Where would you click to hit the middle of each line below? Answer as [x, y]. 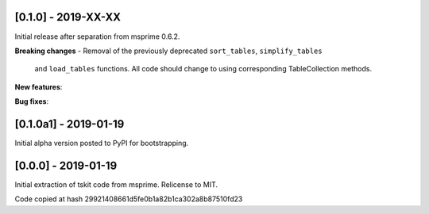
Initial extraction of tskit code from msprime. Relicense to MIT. [116, 184]
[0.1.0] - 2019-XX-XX [68, 17]
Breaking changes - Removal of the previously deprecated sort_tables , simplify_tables [168, 51]
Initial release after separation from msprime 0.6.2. [97, 36]
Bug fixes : [32, 101]
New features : [39, 86]
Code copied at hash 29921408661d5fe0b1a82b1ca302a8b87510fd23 [129, 199]
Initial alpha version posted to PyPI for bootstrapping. [102, 143]
